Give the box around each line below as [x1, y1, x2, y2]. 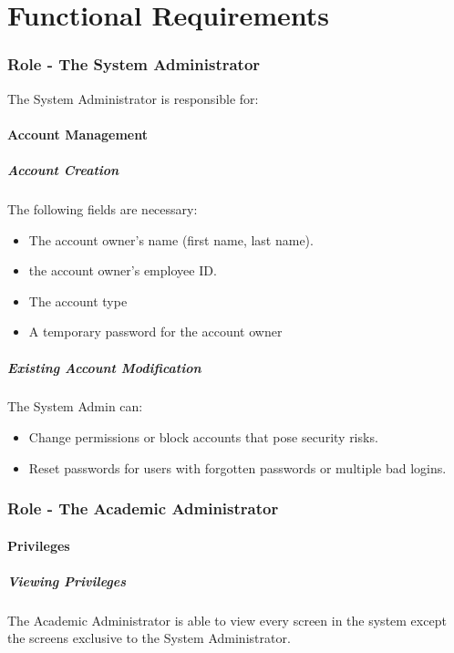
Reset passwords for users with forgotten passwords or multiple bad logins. [28, 458, 447, 477]
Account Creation [7, 160, 119, 179]
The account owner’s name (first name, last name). [28, 230, 314, 249]
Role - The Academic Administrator [7, 497, 279, 520]
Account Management [7, 124, 148, 143]
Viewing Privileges [7, 571, 126, 590]
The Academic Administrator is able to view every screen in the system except [7, 610, 447, 629]
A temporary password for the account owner [28, 322, 283, 341]
